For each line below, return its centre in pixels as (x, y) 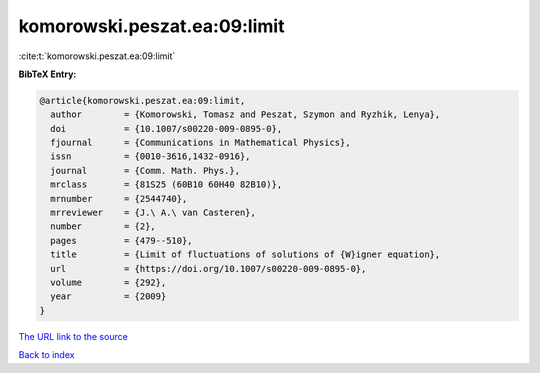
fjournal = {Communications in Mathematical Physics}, (200, 143)
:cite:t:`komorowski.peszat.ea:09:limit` (97, 56)
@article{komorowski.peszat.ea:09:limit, (142, 100)
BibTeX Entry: (47, 74)
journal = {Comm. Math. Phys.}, (145, 170)
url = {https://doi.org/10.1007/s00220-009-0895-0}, (208, 268)
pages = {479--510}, (122, 240)
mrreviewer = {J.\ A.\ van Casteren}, (153, 213)
